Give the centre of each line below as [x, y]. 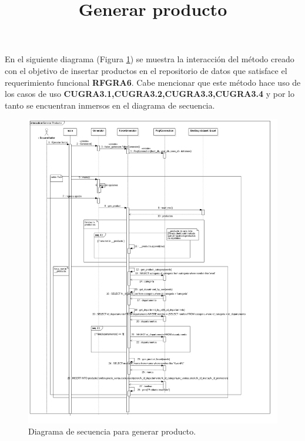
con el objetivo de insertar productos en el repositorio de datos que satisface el [146, 70]
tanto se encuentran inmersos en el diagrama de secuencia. [110, 105]
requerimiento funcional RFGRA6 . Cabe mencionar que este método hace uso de [153, 82]
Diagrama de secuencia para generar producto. [112, 431]
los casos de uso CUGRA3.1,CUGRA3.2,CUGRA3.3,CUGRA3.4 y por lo [150, 94]
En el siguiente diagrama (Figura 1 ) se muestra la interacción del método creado [150, 59]
